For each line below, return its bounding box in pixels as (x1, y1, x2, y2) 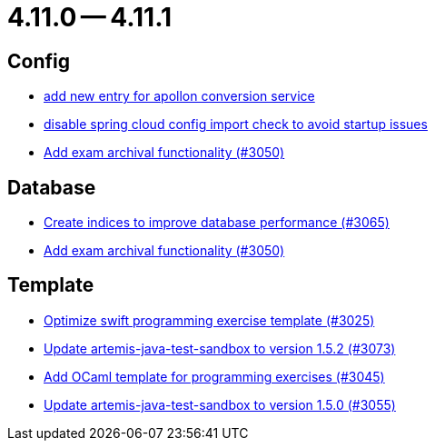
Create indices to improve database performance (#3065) (44, 214, 390, 231)
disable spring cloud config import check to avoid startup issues (44, 116, 428, 133)
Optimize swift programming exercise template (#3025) (44, 312, 375, 328)
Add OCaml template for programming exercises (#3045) (44, 368, 385, 384)
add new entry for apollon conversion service (44, 88, 315, 105)
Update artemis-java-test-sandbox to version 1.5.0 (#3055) (44, 396, 396, 413)
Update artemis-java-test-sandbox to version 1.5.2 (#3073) (44, 340, 396, 356)
